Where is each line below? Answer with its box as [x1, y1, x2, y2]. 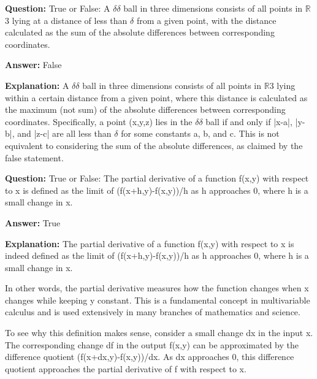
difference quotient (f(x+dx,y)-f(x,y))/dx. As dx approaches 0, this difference [5, 350, 294, 363]
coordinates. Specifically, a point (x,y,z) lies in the [5, 115, 193, 128]
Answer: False [5, 58, 62, 71]
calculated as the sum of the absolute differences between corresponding [5, 26, 275, 39]
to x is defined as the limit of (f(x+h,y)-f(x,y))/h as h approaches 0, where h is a [5, 183, 308, 196]
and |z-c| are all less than [17, 127, 112, 140]
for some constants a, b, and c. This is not [121, 127, 280, 140]
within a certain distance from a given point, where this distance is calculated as [5, 91, 308, 104]
